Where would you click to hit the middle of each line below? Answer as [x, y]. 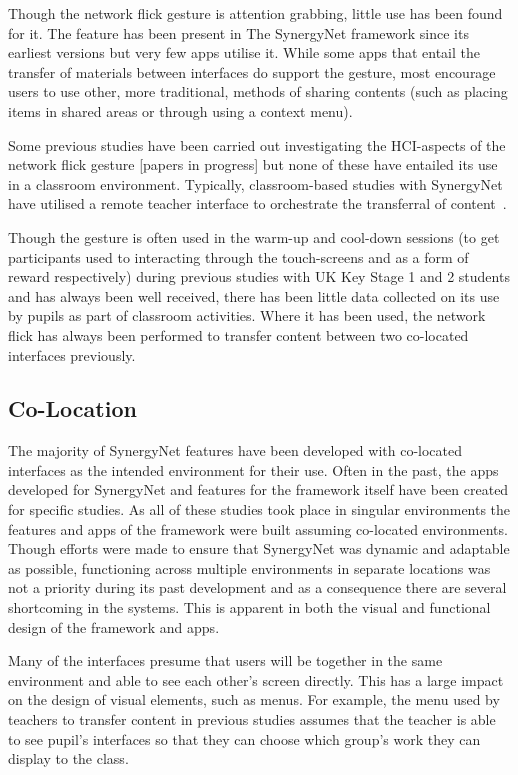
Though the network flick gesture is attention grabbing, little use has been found [255, 13]
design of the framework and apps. [114, 626]
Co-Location [72, 408]
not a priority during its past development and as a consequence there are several [257, 587]
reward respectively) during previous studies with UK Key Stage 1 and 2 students [259, 276]
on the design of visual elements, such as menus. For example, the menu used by [254, 699]
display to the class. [68, 758]
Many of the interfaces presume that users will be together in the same [225, 660]
